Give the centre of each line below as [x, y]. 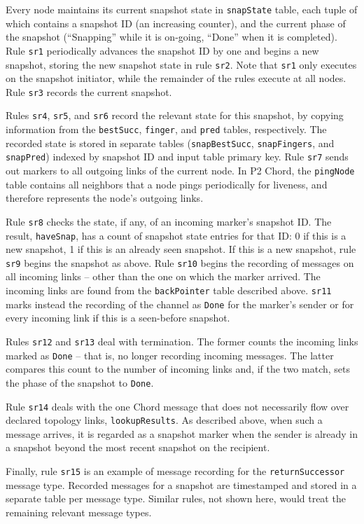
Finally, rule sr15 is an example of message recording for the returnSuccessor [175, 471]
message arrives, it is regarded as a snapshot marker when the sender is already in [182, 433]
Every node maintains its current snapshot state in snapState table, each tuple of [182, 9]
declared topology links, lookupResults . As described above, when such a [164, 420]
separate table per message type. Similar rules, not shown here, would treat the [176, 498]
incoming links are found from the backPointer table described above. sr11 [169, 290]
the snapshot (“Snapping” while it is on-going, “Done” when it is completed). [171, 37]
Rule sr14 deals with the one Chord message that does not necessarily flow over [177, 406]
